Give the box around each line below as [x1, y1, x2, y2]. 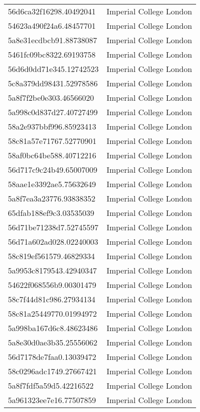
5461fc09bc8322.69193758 [8, 49, 96, 60]
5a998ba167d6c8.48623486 [8, 322, 98, 334]
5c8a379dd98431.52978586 [8, 77, 98, 89]
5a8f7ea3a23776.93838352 [8, 193, 96, 204]
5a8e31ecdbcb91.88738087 [8, 34, 98, 46]
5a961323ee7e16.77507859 [8, 394, 96, 406]
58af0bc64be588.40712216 [8, 149, 97, 161]
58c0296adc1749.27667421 [8, 365, 97, 377]
